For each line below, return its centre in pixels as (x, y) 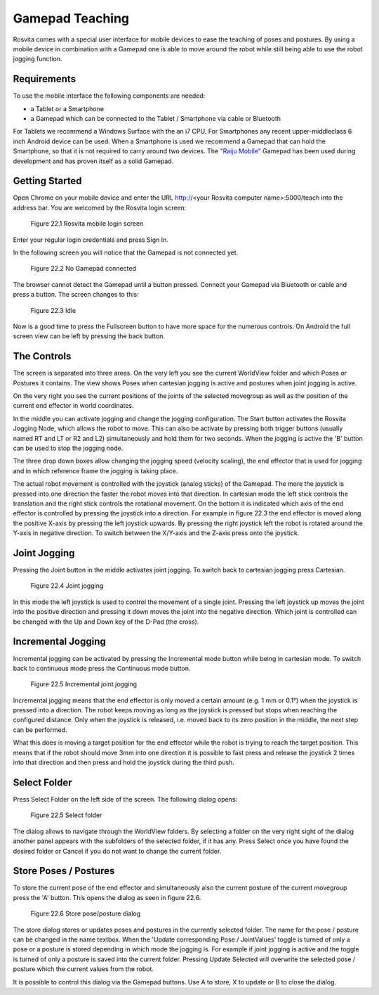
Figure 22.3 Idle (53, 310)
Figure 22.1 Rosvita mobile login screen (87, 224)
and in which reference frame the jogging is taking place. (95, 470)
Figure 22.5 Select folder (66, 815)
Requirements (45, 79)
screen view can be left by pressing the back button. (89, 336)
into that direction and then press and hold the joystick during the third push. (124, 762)
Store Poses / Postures (64, 871)
